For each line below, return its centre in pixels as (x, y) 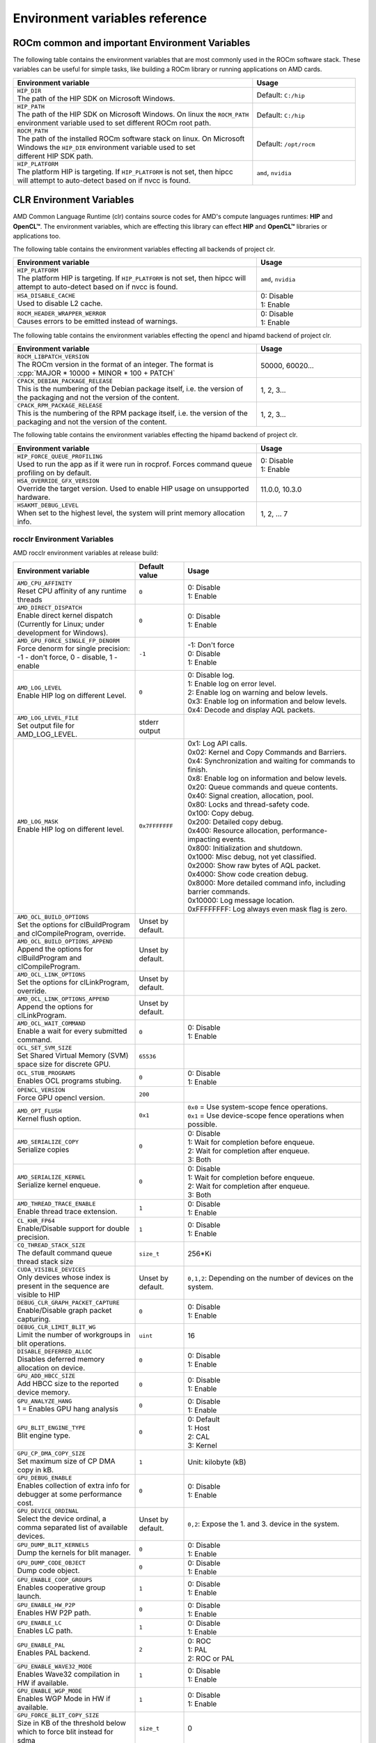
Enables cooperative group (61, 1588)
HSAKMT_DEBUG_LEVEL (48, 505)
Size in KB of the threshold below (72, 1723)
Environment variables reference (110, 18)
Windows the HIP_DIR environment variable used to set (106, 147)
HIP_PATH (31, 106)
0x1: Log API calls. (217, 743)
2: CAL (199, 1436)
